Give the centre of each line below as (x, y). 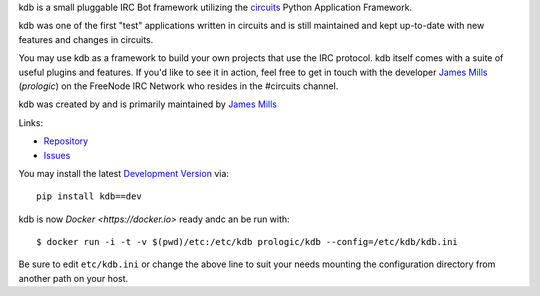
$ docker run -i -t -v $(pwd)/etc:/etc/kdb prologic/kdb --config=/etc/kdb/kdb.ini (247, 242)
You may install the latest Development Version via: (124, 173)
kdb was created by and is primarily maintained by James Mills (147, 104)
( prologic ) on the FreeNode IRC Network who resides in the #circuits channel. (178, 86)
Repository (66, 141)
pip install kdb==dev (89, 196)
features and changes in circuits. (86, 39)
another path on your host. (73, 278)
